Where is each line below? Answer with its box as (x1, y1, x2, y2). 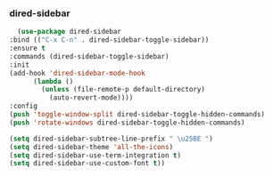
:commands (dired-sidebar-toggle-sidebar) (9, 52, 170, 60)
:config (9, 101, 38, 111)
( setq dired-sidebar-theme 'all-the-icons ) (9, 142, 174, 151)
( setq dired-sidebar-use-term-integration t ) (9, 150, 181, 160)
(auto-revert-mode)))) (48, 93, 134, 102)
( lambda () (32, 76, 74, 86)
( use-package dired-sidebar (17, 28, 122, 36)
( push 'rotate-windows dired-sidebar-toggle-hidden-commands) (9, 118, 245, 127)
